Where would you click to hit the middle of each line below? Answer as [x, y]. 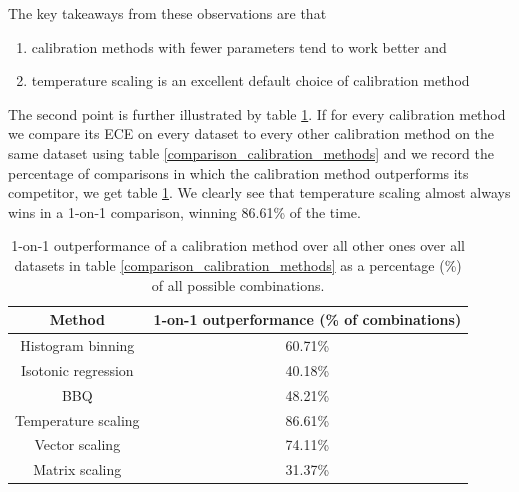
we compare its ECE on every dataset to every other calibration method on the [251, 133]
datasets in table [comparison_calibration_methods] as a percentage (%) [238, 264]
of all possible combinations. [238, 284]
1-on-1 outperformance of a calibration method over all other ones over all [238, 245]
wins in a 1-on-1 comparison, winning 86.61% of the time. [184, 211]
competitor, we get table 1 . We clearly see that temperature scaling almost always [259, 192]
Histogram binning [77, 344]
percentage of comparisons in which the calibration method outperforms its [238, 172]
